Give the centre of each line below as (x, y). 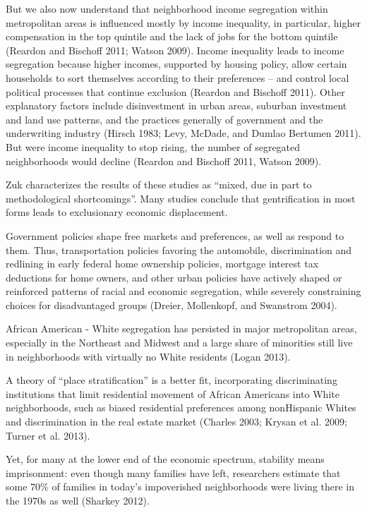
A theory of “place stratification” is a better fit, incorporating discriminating (172, 380)
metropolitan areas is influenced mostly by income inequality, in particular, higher (183, 22)
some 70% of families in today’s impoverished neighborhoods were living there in (180, 487)
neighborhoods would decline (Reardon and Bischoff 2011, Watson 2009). (164, 161)
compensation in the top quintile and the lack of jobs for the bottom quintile (172, 36)
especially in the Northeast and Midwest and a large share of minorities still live (179, 343)
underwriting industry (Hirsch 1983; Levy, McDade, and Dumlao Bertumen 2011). (183, 133)
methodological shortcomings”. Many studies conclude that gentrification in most (181, 198)
